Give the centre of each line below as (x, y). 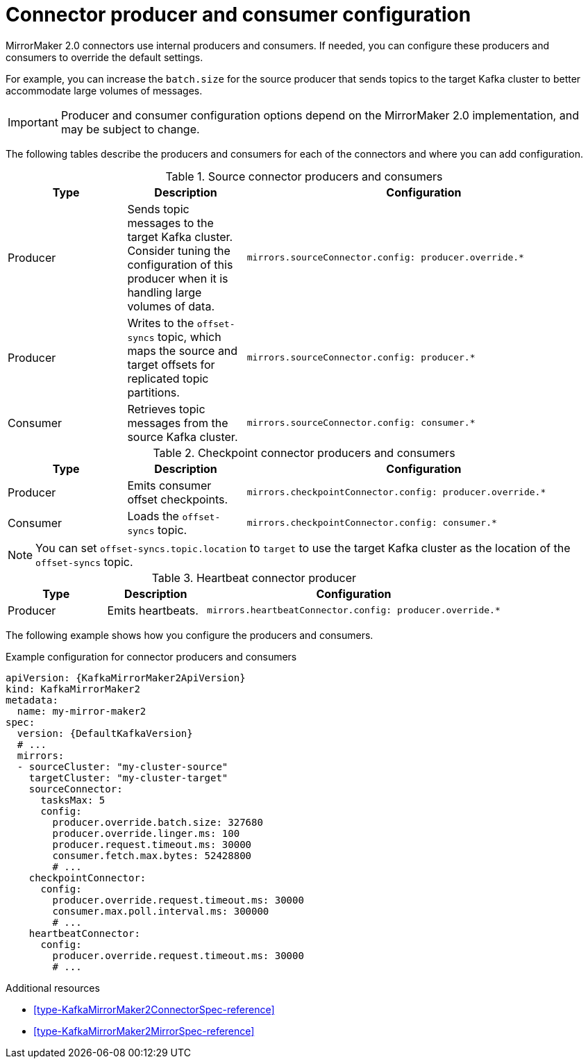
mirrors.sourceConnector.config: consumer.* (361, 423)
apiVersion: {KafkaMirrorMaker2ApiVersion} (126, 678)
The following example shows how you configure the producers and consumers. (190, 635)
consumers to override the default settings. (104, 57)
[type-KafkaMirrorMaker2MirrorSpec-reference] (144, 1031)
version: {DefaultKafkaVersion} (105, 733)
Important (33, 122)
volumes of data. (171, 306)
